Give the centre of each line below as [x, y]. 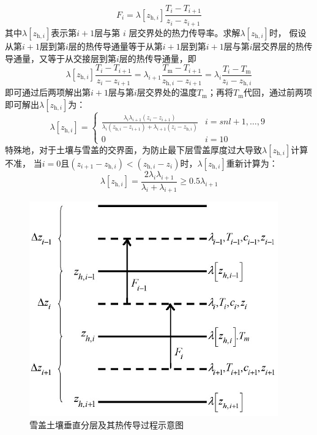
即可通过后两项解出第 [48, 92]
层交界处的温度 [167, 92]
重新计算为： [252, 163]
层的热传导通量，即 [158, 58]
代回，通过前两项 [278, 92]
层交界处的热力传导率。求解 [185, 32]
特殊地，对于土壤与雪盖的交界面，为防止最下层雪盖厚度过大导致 [133, 149]
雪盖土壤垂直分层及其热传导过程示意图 [106, 425]
